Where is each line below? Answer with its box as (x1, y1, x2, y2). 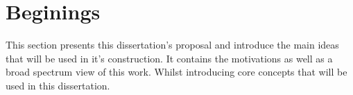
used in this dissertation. (6, 78, 110, 92)
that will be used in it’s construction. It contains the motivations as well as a (6, 51, 333, 65)
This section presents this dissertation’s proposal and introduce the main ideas (6, 37, 339, 52)
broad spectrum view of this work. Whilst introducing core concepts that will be (6, 64, 347, 79)
